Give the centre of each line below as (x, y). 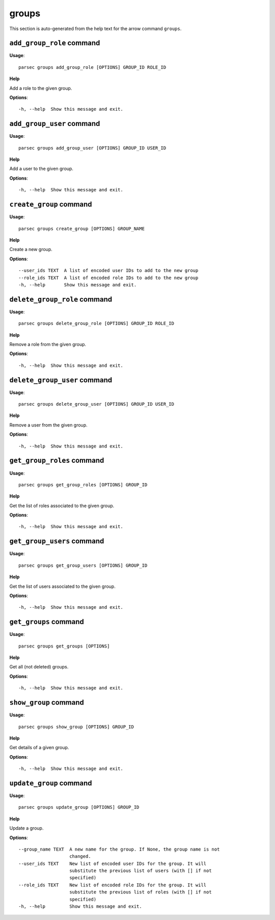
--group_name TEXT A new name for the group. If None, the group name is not (119, 849)
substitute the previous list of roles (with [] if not (141, 892)
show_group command (47, 702)
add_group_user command (55, 124)
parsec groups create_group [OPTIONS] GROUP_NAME (82, 229)
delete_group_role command (61, 299)
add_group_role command (55, 43)
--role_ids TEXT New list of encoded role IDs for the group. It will (113, 885)
